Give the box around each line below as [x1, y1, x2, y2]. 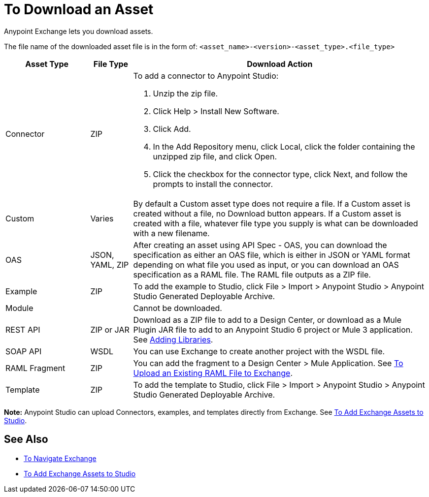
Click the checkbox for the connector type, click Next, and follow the [153, 169, 408, 179]
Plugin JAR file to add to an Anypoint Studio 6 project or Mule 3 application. [133, 324, 413, 335]
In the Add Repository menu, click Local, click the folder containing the [153, 141, 415, 152]
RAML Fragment [5, 363, 66, 373]
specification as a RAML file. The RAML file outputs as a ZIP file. [133, 269, 371, 280]
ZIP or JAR [90, 324, 130, 335]
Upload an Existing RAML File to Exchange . [133, 368, 293, 378]
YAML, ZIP [90, 259, 129, 270]
